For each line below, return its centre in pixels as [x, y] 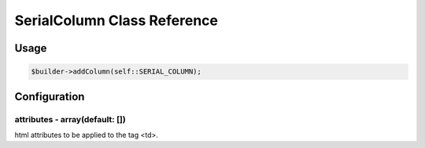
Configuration [50, 97]
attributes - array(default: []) [70, 119]
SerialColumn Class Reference [116, 20]
